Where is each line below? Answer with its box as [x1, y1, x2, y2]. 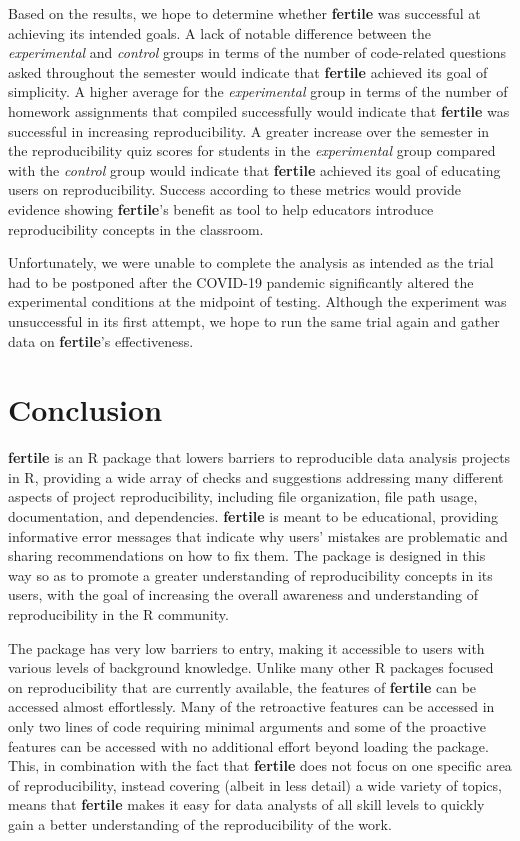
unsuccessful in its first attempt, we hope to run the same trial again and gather [8, 310, 500, 331]
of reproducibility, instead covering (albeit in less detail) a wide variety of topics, [8, 774, 502, 795]
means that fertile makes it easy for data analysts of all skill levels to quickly [8, 794, 485, 815]
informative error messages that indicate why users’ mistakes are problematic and [8, 525, 508, 546]
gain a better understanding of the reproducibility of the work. [8, 813, 392, 834]
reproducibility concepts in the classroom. [8, 218, 264, 239]
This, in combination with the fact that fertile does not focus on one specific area [8, 755, 512, 776]
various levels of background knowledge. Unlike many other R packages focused [8, 657, 494, 678]
